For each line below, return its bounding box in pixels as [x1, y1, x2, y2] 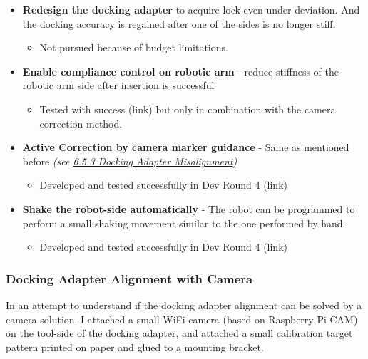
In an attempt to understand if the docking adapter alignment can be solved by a [6, 297, 362, 312]
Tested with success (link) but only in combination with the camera [39, 101, 336, 116]
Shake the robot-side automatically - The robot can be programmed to [22, 201, 355, 216]
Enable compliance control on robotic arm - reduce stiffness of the [22, 63, 339, 78]
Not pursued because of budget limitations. [39, 40, 228, 55]
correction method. [39, 115, 123, 130]
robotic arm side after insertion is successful [22, 78, 215, 93]
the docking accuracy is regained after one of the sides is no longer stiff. [22, 16, 336, 31]
